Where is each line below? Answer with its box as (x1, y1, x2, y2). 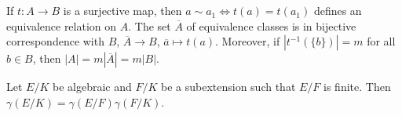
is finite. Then (323, 78, 391, 95)
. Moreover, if (215, 33, 280, 49)
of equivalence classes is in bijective (186, 17, 356, 34)
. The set (128, 17, 171, 34)
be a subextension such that (160, 78, 296, 95)
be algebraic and (52, 78, 132, 95)
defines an (313, 2, 362, 19)
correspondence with (6, 33, 104, 49)
